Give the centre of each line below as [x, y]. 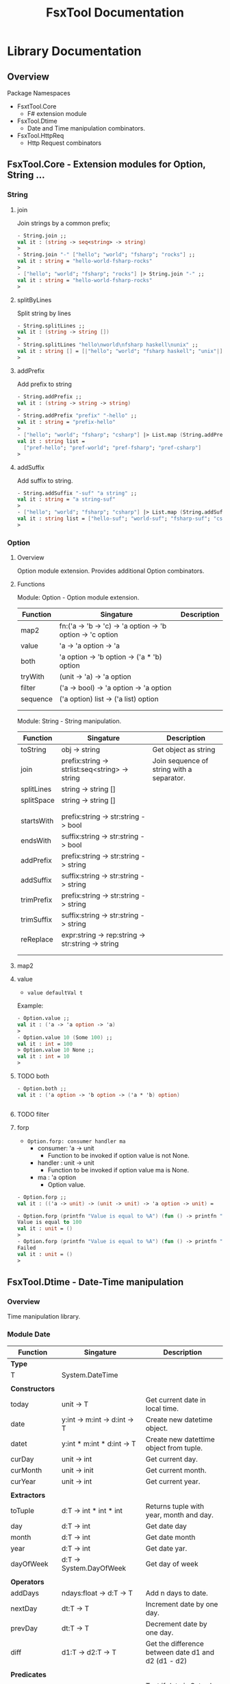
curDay [22, 1459]
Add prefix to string [44, 384]
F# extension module [57, 114]
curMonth [26, 1470]
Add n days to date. [177, 1593]
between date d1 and [180, 1652]
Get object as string [184, 750]
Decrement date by [176, 1624]
